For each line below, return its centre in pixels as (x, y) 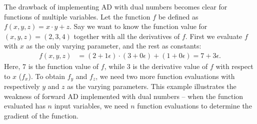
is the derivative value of (170, 66)
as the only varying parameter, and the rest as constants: (114, 46)
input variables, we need (91, 106)
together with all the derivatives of (127, 36)
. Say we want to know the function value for (138, 26)
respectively (22, 86)
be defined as (178, 16)
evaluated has (25, 106)
